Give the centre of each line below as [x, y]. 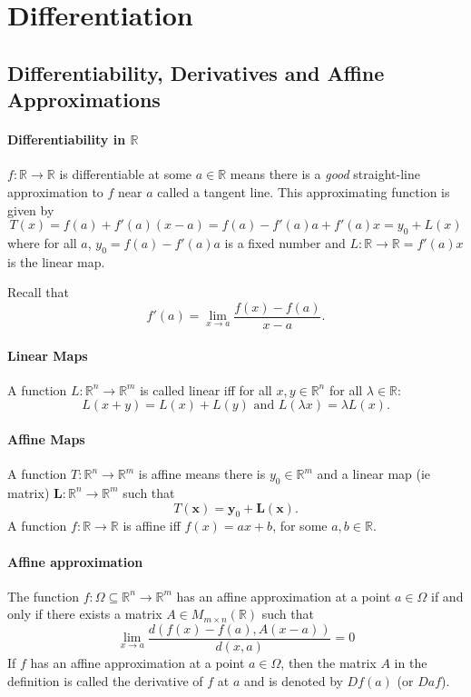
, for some [300, 526]
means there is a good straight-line [325, 174]
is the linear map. [56, 261]
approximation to [55, 191]
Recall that [38, 292]
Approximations [84, 100]
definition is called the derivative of [105, 680]
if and [447, 596]
